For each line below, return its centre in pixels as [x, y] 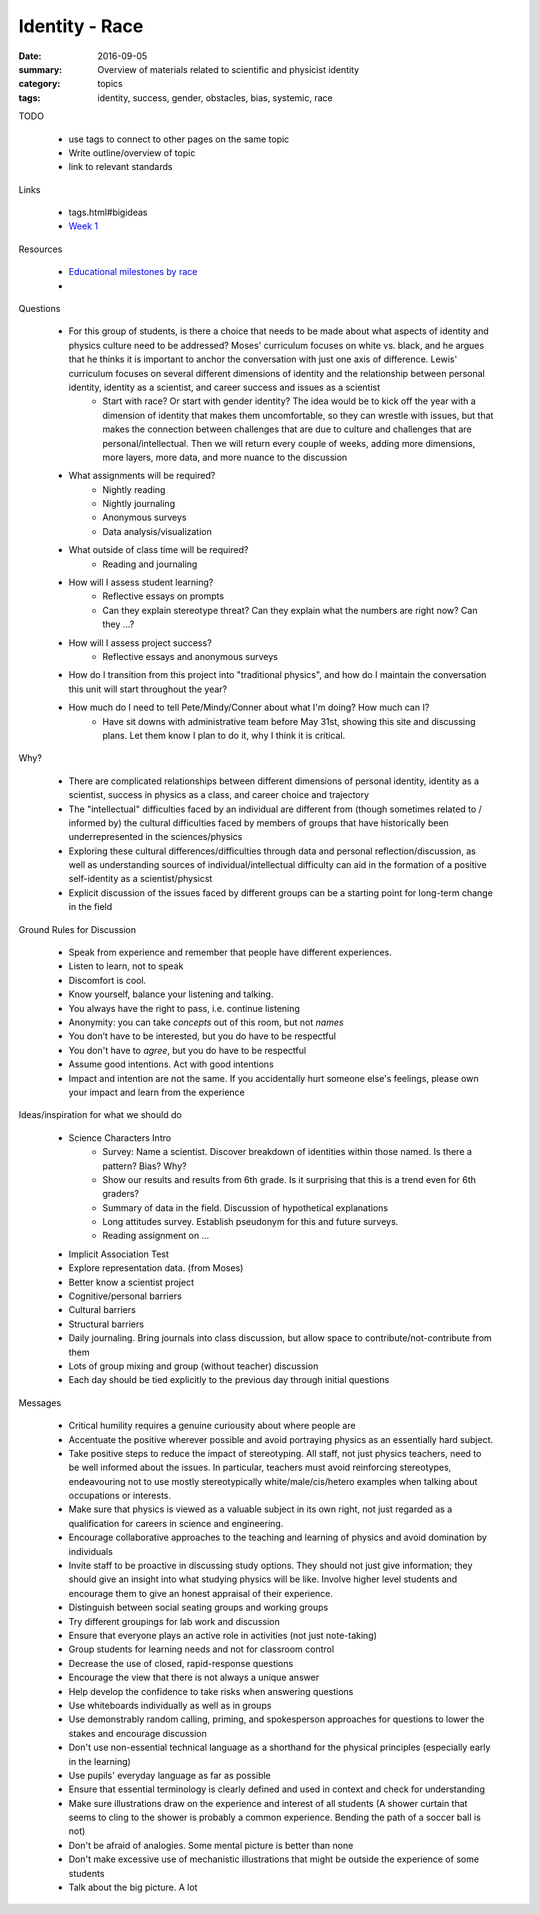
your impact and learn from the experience [156, 1092]
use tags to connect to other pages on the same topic [179, 139]
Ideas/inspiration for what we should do [100, 1115]
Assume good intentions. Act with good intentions [171, 1064]
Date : [30, 56]
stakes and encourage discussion [137, 1733]
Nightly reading [134, 489]
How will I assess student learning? [141, 582]
